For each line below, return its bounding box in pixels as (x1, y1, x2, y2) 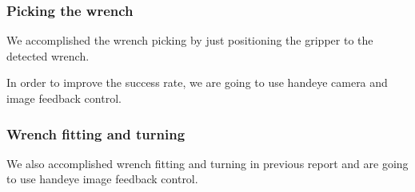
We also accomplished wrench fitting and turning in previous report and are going (6, 155, 409, 171)
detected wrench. (6, 47, 90, 64)
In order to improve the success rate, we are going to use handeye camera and (6, 74, 388, 91)
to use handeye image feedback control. (6, 170, 198, 187)
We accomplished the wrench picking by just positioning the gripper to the (6, 32, 373, 49)
